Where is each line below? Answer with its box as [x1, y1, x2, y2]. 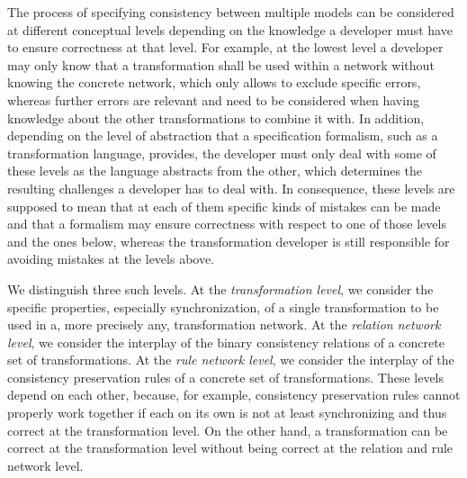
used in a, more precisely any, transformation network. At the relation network [7, 315, 441, 334]
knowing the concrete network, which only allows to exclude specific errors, [7, 73, 421, 92]
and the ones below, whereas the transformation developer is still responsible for [7, 231, 450, 250]
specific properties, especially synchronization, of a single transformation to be [7, 297, 439, 316]
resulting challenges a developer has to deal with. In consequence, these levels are [7, 178, 455, 197]
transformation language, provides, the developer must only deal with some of [7, 143, 436, 162]
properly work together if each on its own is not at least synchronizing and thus [7, 403, 447, 422]
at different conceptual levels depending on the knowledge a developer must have [7, 20, 453, 39]
